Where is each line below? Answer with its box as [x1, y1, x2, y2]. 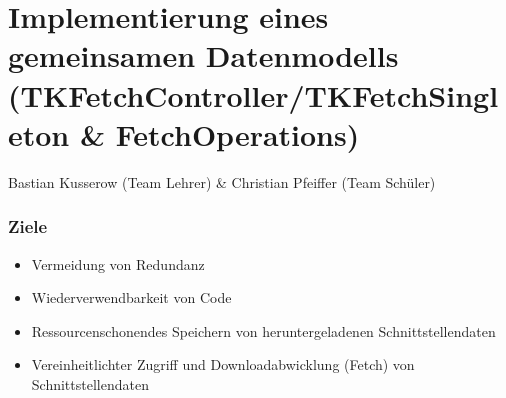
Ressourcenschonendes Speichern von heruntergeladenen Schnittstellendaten [31, 320, 496, 341]
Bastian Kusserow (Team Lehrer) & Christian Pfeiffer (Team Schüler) [8, 171, 436, 192]
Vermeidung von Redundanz [31, 253, 205, 274]
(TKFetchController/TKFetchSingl [8, 74, 499, 115]
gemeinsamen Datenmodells [8, 35, 399, 76]
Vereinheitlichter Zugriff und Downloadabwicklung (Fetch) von [31, 354, 415, 375]
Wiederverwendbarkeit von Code [31, 287, 232, 308]
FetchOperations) [115, 113, 360, 154]
